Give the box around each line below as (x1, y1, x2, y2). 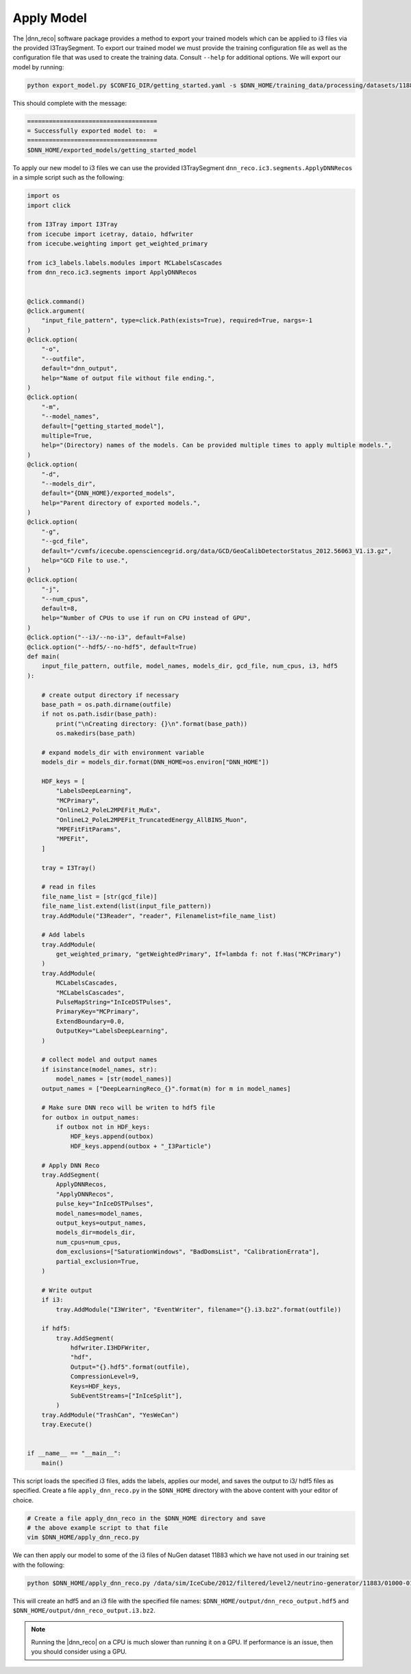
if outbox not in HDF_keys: (55, 1123, 151, 1131)
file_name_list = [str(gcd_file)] (41, 893, 158, 900)
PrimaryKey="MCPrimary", (55, 1008, 140, 1015)
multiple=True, (41, 432, 92, 439)
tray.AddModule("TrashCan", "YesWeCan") (41, 1411, 179, 1419)
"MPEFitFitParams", (55, 825, 121, 833)
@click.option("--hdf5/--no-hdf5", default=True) (27, 643, 197, 651)
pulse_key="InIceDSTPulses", (55, 1200, 154, 1207)
